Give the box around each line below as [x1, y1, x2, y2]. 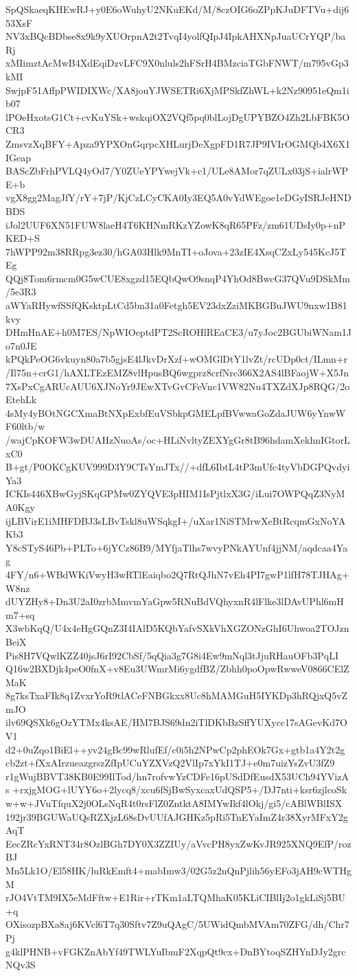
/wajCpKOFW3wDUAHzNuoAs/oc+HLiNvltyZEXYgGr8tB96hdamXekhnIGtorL [5, 433, 350, 446]
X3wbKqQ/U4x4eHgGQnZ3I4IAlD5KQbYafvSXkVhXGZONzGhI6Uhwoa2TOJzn [5, 621, 349, 635]
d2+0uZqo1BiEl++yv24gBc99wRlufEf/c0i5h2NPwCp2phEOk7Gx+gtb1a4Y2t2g [5, 742, 345, 756]
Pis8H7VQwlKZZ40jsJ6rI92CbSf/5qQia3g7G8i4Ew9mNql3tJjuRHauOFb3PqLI [5, 648, 338, 662]
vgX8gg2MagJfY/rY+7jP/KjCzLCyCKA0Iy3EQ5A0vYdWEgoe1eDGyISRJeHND [5, 190, 352, 205]
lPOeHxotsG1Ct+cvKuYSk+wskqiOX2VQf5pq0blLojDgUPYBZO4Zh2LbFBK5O [5, 109, 350, 124]
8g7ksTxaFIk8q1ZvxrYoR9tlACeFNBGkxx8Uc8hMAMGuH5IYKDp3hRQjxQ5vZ [5, 688, 348, 703]
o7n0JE [5, 338, 37, 352]
